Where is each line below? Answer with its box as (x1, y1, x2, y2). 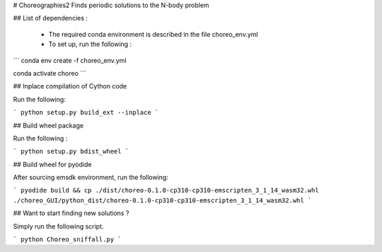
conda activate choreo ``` (13, 69, 86, 77)
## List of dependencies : (13, 14, 88, 23)
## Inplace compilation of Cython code (13, 82, 127, 91)
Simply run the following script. (13, 222, 104, 230)
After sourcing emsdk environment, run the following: (13, 173, 169, 182)
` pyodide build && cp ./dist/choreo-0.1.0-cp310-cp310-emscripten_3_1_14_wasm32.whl (13, 186, 320, 195)
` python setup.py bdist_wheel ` (13, 147, 129, 156)
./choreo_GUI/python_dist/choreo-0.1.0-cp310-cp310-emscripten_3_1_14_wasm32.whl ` (13, 196, 312, 205)
